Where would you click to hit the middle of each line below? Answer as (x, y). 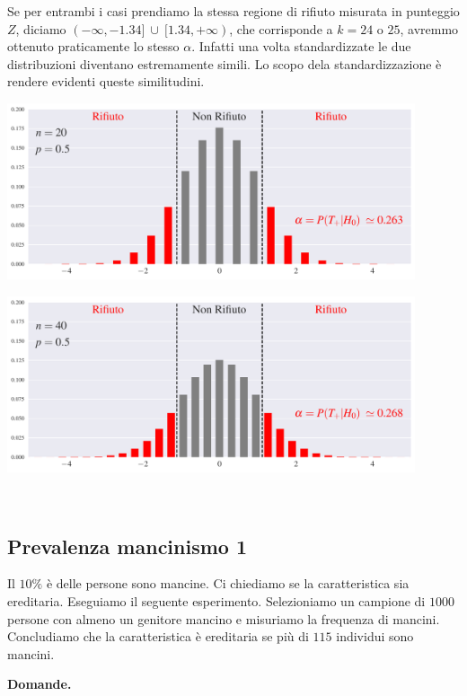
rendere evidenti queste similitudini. (106, 81)
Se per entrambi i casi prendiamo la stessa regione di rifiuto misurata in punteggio (233, 11)
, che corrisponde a (281, 28)
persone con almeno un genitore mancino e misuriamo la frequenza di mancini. (224, 618)
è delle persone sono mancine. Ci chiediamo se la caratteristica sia (228, 583)
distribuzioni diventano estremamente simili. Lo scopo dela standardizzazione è (225, 63)
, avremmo (429, 28)
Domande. (40, 684)
